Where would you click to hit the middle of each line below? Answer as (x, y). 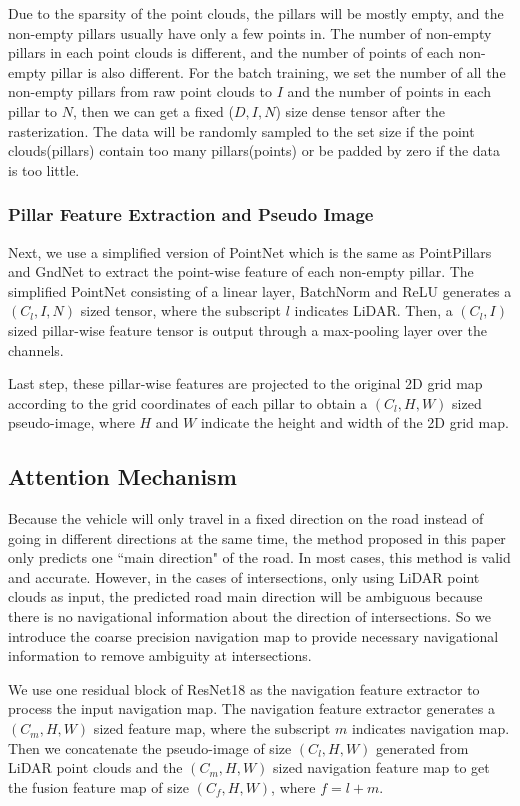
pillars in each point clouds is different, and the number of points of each (231, 52)
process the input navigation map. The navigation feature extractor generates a (251, 708)
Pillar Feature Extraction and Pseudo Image (191, 214)
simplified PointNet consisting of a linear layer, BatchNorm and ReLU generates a (260, 290)
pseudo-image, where (71, 422)
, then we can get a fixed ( (153, 110)
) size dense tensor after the (360, 110)
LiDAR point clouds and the (95, 767)
